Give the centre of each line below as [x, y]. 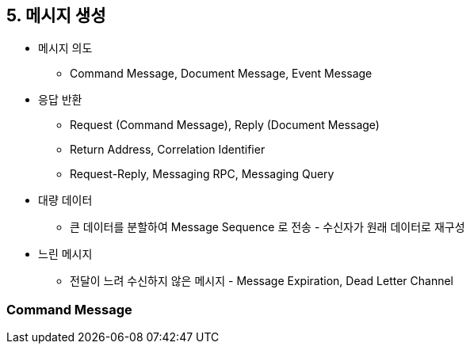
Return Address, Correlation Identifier [168, 150]
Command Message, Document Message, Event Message [221, 74]
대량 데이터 [65, 200]
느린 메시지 [65, 254]
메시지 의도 [65, 48]
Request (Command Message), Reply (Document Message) [225, 125]
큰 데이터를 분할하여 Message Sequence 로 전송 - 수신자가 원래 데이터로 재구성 [267, 227]
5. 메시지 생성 [56, 15]
